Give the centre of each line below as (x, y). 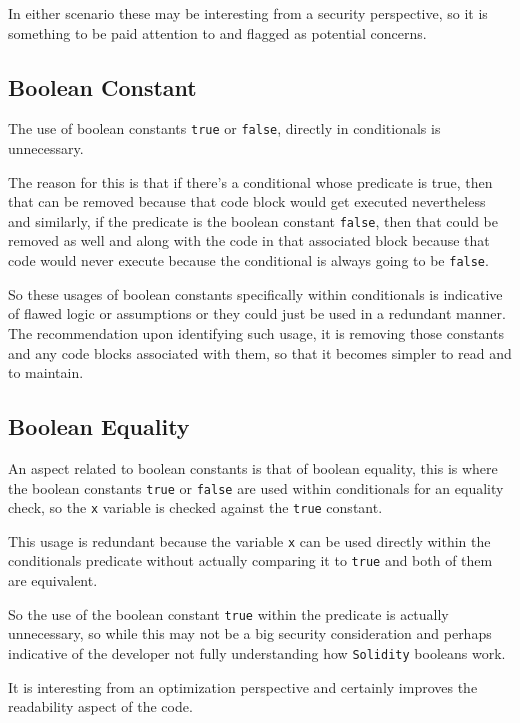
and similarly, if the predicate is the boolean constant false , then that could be (253, 220)
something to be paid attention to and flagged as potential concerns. (217, 32)
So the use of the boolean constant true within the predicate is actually (228, 613)
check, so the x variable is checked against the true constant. (195, 507)
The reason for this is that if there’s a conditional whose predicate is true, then (250, 181)
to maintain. (46, 372)
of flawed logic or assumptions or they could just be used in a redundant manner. (257, 313)
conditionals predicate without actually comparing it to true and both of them (250, 560)
